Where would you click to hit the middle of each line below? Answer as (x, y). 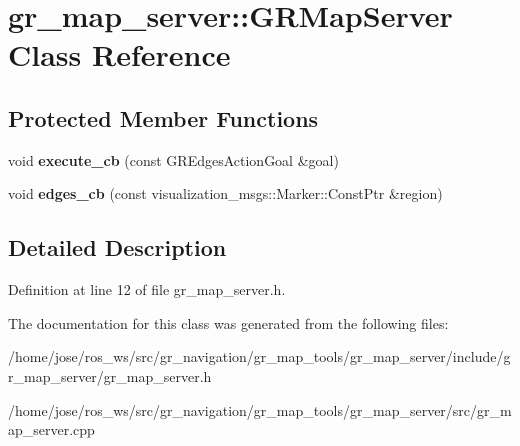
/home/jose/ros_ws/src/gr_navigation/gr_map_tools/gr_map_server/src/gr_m (260, 409)
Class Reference (119, 54)
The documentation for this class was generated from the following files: (228, 322)
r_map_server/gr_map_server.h (110, 375)
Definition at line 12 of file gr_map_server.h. (147, 289)
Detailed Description (117, 247)
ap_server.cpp (51, 429)
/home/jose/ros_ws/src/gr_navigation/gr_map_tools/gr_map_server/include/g (259, 356)
